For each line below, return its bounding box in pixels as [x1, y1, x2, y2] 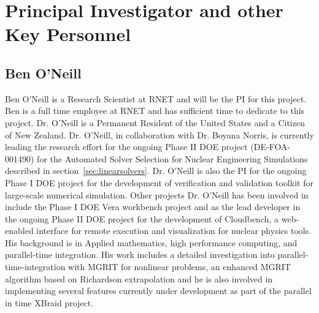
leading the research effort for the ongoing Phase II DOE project [5, 140, 248, 153]
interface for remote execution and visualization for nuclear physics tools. [36, 224, 312, 237]
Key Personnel [5, 21, 131, 47]
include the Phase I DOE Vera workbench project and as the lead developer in [5, 200, 301, 213]
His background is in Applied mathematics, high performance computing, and [5, 236, 298, 249]
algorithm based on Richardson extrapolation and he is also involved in [5, 272, 273, 285]
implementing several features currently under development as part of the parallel [5, 284, 312, 297]
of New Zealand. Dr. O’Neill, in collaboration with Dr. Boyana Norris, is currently [5, 128, 314, 141]
